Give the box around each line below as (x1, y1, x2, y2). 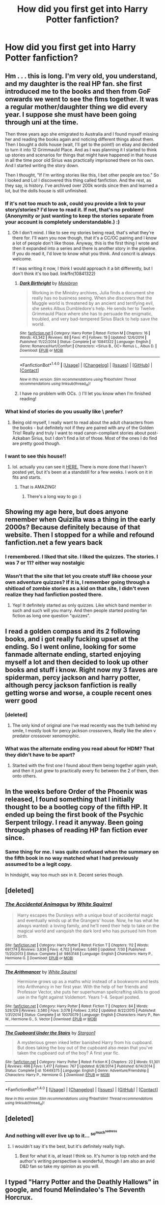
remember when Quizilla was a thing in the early (5, 515, 156, 524)
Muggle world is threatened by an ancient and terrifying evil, (31, 300, 154, 306)
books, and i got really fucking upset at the (5, 635, 138, 643)
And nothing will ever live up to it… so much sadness (5, 1129, 117, 1139)
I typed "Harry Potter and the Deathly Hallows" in (5, 1177, 159, 1186)
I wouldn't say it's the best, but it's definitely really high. (12, 1143, 125, 1149)
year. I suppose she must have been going (5, 110, 137, 119)
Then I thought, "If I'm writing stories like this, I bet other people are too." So (5, 172, 159, 178)
